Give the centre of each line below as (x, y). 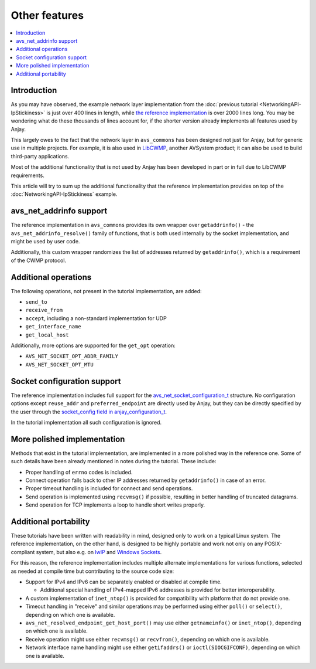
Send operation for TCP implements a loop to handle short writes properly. (115, 505)
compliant (23, 552)
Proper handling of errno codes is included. (79, 472)
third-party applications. (40, 156)
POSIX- (273, 544)
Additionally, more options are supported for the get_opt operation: (93, 345)
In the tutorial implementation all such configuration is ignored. (86, 422)
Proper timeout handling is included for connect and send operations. (109, 488)
